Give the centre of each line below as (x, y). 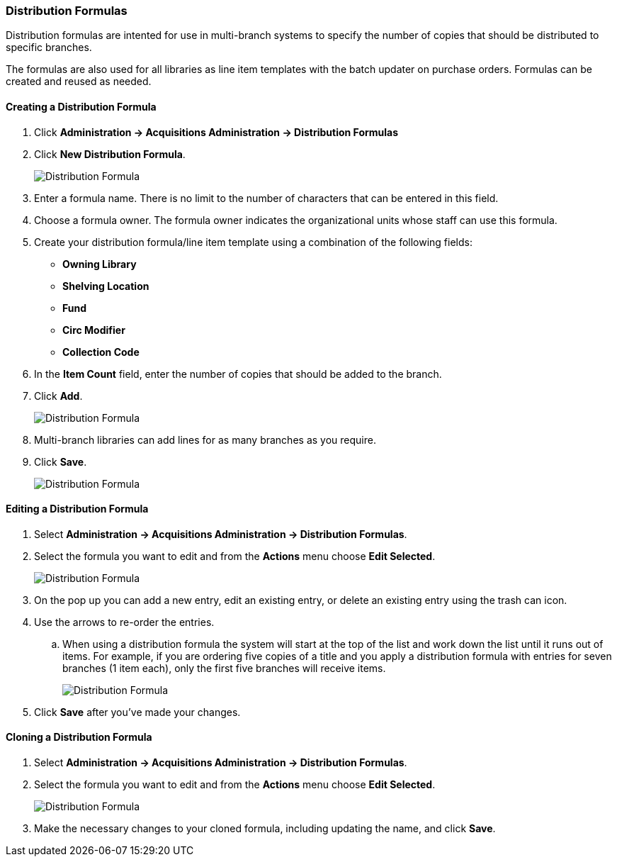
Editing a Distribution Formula (77, 509)
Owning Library (100, 264)
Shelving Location (106, 286)
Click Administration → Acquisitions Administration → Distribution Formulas (216, 132)
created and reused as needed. (79, 82)
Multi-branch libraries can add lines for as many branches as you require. (205, 440)
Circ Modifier (94, 330)
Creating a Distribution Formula (81, 106)
